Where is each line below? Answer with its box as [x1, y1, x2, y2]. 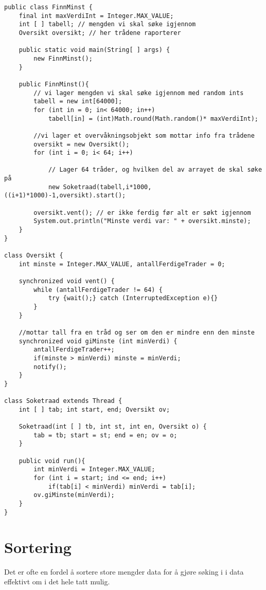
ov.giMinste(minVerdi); [33, 491, 115, 499]
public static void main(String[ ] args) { [19, 46, 170, 54]
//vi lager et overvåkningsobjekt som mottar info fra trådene [33, 132, 255, 139]
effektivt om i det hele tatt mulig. [4, 576, 110, 587]
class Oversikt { [4, 252, 63, 260]
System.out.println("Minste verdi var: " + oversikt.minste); [33, 217, 251, 225]
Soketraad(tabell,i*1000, [63, 183, 152, 191]
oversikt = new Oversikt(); [33, 140, 130, 148]
